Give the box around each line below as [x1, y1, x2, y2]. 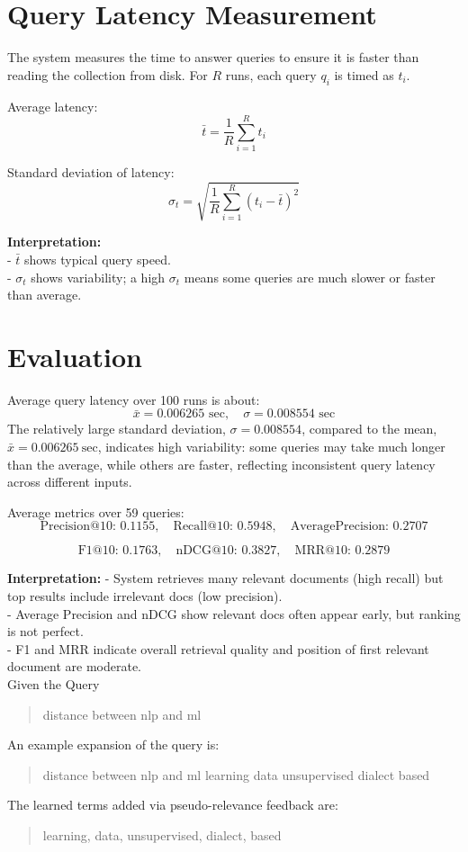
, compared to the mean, [301, 419, 437, 438]
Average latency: [7, 96, 98, 115]
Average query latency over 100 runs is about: [7, 390, 260, 408]
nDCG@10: [175, 544, 238, 558]
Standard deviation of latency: [7, 163, 175, 182]
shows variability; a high [31, 267, 166, 286]
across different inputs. [7, 472, 132, 491]
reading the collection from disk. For [7, 65, 208, 84]
